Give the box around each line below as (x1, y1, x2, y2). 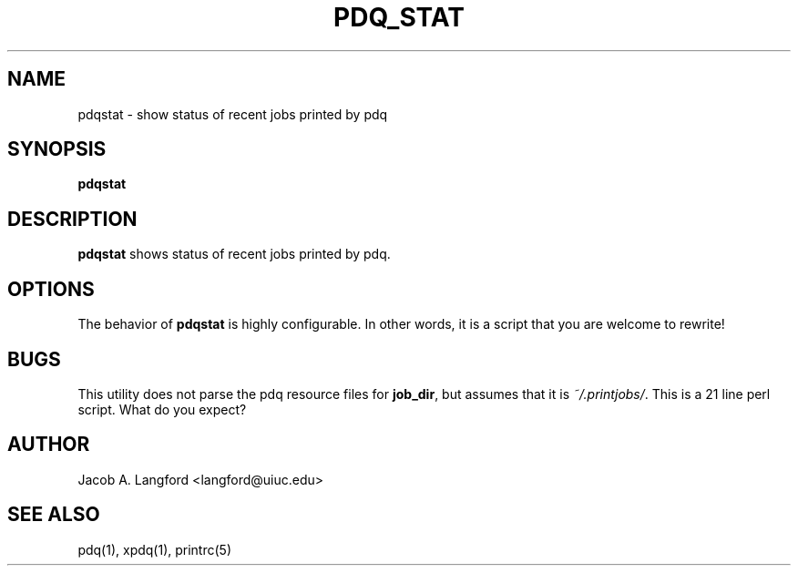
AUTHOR (7, 433, 90, 456)
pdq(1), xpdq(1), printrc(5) (77, 541, 231, 558)
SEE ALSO (7, 503, 100, 527)
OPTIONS (7, 277, 95, 301)
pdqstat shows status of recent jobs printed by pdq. (77, 246, 391, 262)
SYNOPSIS (7, 138, 107, 161)
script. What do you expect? (77, 401, 247, 417)
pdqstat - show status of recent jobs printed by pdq (77, 106, 388, 122)
